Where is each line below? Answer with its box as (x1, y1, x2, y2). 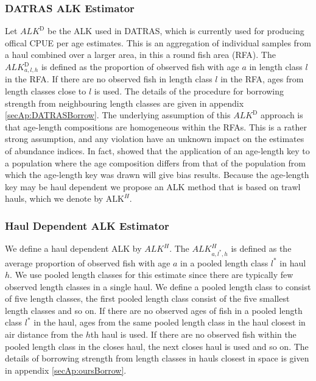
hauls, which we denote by (5, 192, 104, 205)
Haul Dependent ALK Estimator (5, 218, 169, 233)
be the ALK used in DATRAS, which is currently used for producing (47, 24, 304, 37)
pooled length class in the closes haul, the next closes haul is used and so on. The (5, 340, 309, 352)
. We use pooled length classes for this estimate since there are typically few (10, 268, 293, 281)
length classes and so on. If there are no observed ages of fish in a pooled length (5, 304, 303, 316)
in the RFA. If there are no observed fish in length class (5, 73, 212, 85)
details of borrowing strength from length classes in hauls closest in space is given (5, 352, 309, 365)
